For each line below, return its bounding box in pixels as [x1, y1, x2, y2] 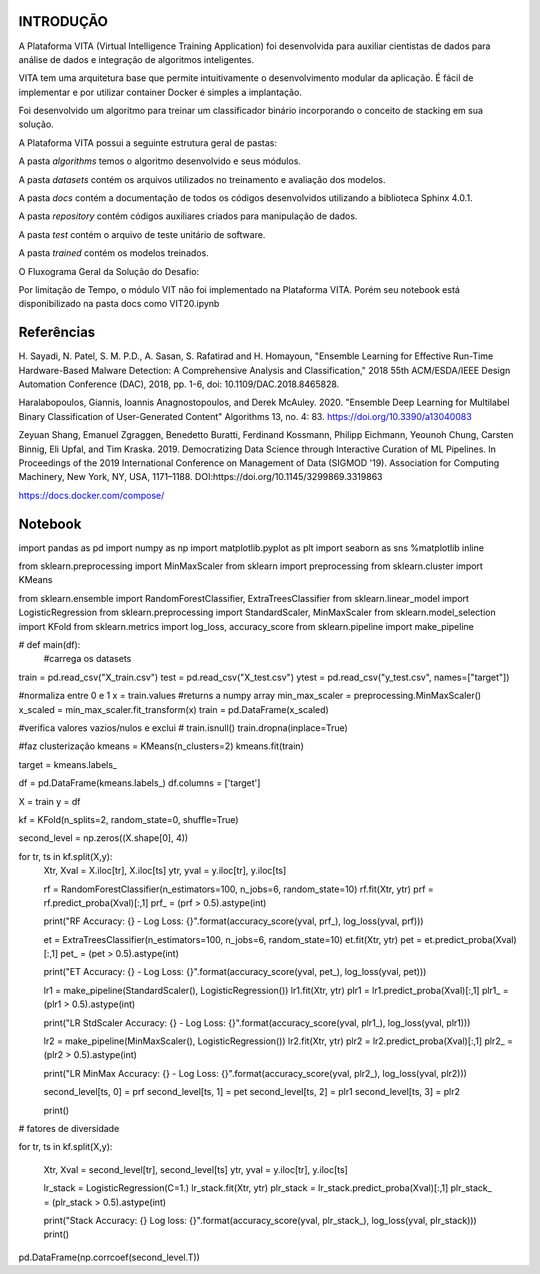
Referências [18, 324, 96, 341]
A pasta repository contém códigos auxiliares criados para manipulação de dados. [18, 210, 358, 222]
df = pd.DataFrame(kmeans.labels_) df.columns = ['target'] [18, 777, 261, 789]
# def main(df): [18, 639, 81, 651]
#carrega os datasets [43, 653, 132, 665]
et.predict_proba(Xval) [424, 933, 517, 945]
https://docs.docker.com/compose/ [18, 489, 165, 501]
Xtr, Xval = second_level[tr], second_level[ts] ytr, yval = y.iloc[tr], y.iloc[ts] [43, 1163, 349, 1175]
